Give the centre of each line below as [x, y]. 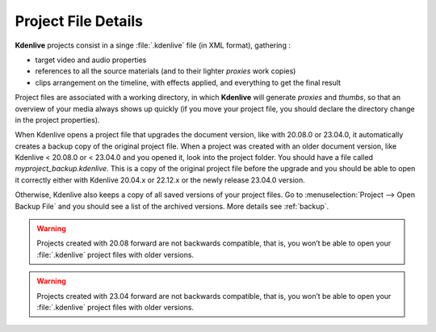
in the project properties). [57, 120]
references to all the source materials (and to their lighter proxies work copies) [166, 71]
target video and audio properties [91, 60]
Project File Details [79, 21]
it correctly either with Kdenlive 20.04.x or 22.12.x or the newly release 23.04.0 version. [160, 180]
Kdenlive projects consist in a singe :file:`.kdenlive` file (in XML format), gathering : [153, 45]
